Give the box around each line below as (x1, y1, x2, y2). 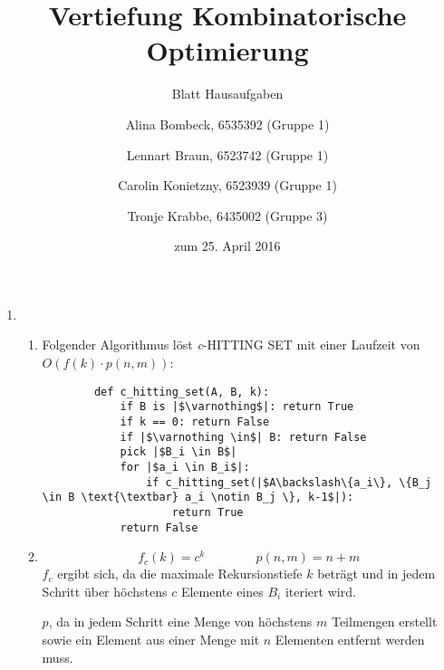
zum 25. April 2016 (174, 236, 281, 255)
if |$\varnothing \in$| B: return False (120, 430, 367, 444)
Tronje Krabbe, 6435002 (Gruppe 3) (127, 206, 328, 225)
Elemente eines (180, 581, 264, 600)
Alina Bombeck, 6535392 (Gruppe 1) (125, 114, 330, 133)
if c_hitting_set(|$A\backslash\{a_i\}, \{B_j (146, 475, 432, 489)
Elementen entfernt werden (275, 630, 425, 648)
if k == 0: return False (120, 415, 270, 428)
